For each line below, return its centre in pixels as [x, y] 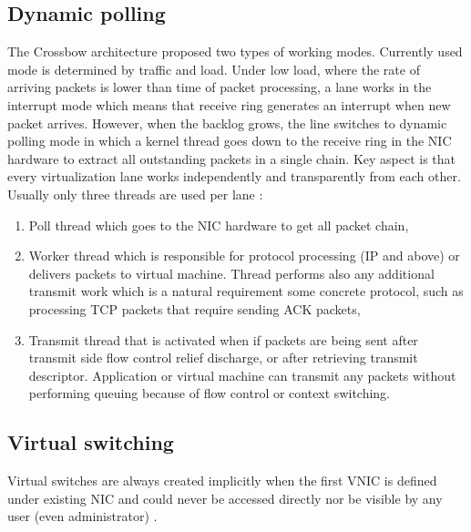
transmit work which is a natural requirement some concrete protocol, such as [246, 291]
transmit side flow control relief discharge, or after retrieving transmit [223, 358]
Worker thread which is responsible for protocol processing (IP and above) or [244, 256]
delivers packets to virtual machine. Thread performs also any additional [231, 273]
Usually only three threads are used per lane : [135, 194]
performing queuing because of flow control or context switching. [210, 393]
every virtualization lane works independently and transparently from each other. [234, 176]
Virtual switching [91, 442]
